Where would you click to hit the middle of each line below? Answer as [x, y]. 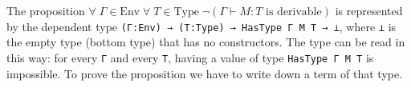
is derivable [294, 12]
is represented [369, 10]
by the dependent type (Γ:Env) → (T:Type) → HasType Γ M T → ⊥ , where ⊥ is [201, 26]
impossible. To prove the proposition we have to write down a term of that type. [205, 73]
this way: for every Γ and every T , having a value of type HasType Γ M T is [190, 57]
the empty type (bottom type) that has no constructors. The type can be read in [206, 42]
